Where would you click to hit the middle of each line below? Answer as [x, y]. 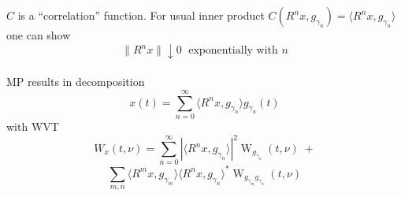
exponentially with [233, 51]
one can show [39, 35]
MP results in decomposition [76, 82]
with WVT [33, 126]
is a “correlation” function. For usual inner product [141, 15]
